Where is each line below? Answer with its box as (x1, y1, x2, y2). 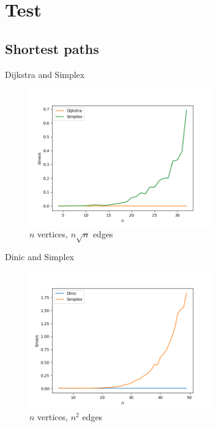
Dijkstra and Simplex (5, 67, 85, 80)
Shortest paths (5, 39, 99, 58)
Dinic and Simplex (5, 250, 74, 263)
